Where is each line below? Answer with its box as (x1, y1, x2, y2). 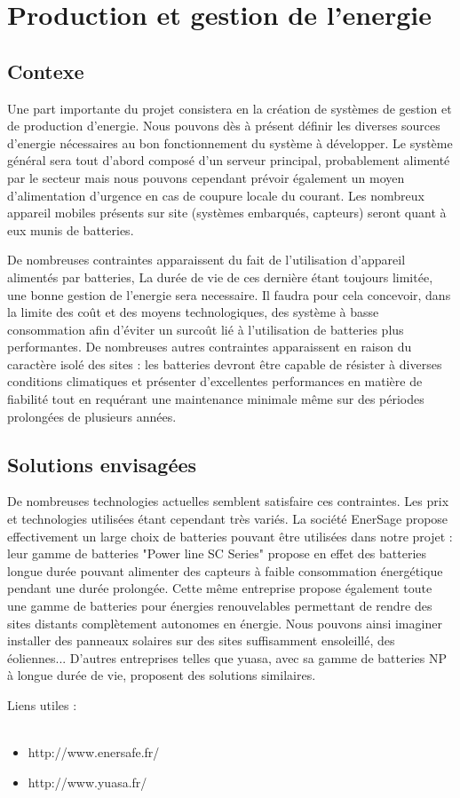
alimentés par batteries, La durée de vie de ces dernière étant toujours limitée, (7, 267, 433, 286)
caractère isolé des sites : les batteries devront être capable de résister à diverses (7, 354, 442, 373)
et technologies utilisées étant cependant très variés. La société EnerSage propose (7, 510, 448, 528)
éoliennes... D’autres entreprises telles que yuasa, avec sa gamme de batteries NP (7, 648, 447, 667)
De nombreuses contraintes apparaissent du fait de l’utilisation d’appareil (7, 250, 406, 269)
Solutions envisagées (7, 450, 197, 478)
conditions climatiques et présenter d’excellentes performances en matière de (7, 372, 423, 391)
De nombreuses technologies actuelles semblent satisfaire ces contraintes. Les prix (7, 492, 449, 510)
